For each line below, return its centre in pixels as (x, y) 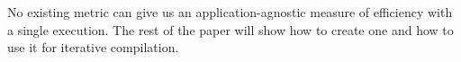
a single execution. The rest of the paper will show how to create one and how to (230, 29)
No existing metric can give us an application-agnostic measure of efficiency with (230, 12)
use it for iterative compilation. (93, 47)
